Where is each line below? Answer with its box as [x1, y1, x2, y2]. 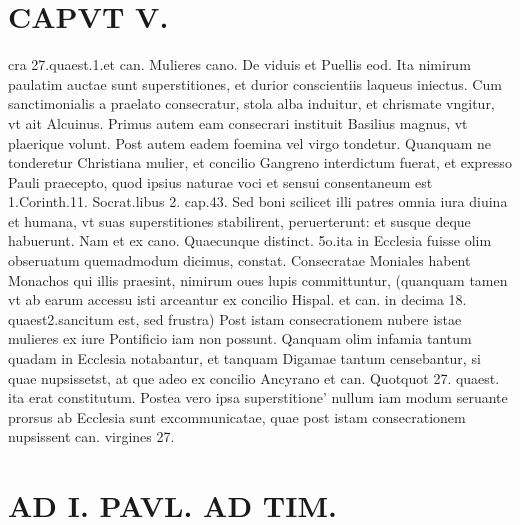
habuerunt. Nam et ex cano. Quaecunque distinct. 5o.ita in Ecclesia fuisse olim [8, 230, 492, 251]
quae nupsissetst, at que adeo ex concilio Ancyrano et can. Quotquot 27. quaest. [8, 367, 500, 388]
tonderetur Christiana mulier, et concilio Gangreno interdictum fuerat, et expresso [8, 152, 512, 173]
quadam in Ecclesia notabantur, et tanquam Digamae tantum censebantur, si [8, 348, 481, 369]
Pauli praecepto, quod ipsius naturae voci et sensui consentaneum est [8, 171, 433, 192]
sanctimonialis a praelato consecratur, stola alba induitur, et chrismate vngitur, [8, 93, 495, 114]
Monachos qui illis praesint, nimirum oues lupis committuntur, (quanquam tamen [8, 269, 508, 290]
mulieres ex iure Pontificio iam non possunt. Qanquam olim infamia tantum [8, 328, 472, 349]
